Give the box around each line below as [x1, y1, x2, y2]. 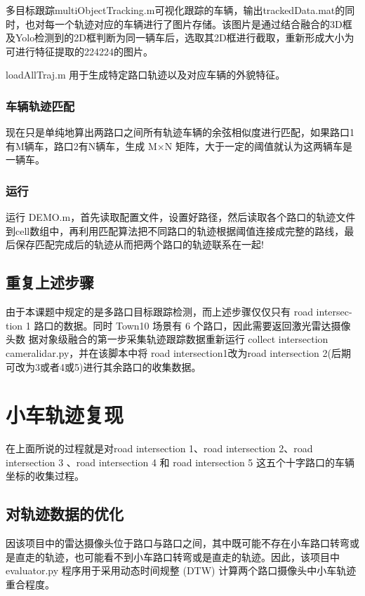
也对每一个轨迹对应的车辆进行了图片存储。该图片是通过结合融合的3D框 [25, 16, 352, 31]
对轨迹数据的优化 [6, 503, 124, 524]
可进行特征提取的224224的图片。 [6, 43, 153, 58]
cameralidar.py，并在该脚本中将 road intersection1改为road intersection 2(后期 [6, 345, 351, 360]
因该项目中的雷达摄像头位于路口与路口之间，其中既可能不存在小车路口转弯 [6, 536, 350, 550]
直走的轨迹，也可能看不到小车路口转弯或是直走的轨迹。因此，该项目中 [15, 549, 340, 564]
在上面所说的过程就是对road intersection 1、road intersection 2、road [6, 441, 313, 456]
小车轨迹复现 [6, 400, 124, 429]
